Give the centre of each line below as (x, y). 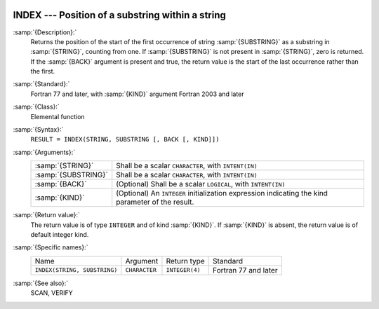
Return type (185, 261)
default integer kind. (60, 234)
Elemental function (58, 116)
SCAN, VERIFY (52, 293)
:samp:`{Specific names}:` (51, 247)
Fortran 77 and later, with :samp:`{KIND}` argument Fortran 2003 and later (138, 94)
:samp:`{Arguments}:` (44, 152)
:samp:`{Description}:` (45, 32)
